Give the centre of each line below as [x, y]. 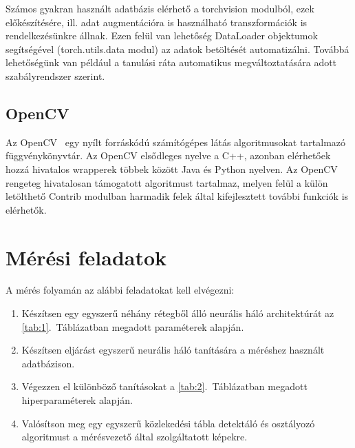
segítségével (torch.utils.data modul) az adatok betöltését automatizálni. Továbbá [177, 49]
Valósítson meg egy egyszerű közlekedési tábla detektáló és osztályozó [168, 423]
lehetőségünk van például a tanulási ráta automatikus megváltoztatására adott [171, 62]
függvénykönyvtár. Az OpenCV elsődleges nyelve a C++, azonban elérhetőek [168, 155]
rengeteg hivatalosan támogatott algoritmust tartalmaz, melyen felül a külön [167, 182]
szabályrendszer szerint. [55, 75]
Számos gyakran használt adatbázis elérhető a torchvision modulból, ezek [160, 8]
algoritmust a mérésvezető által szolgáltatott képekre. [135, 437]
